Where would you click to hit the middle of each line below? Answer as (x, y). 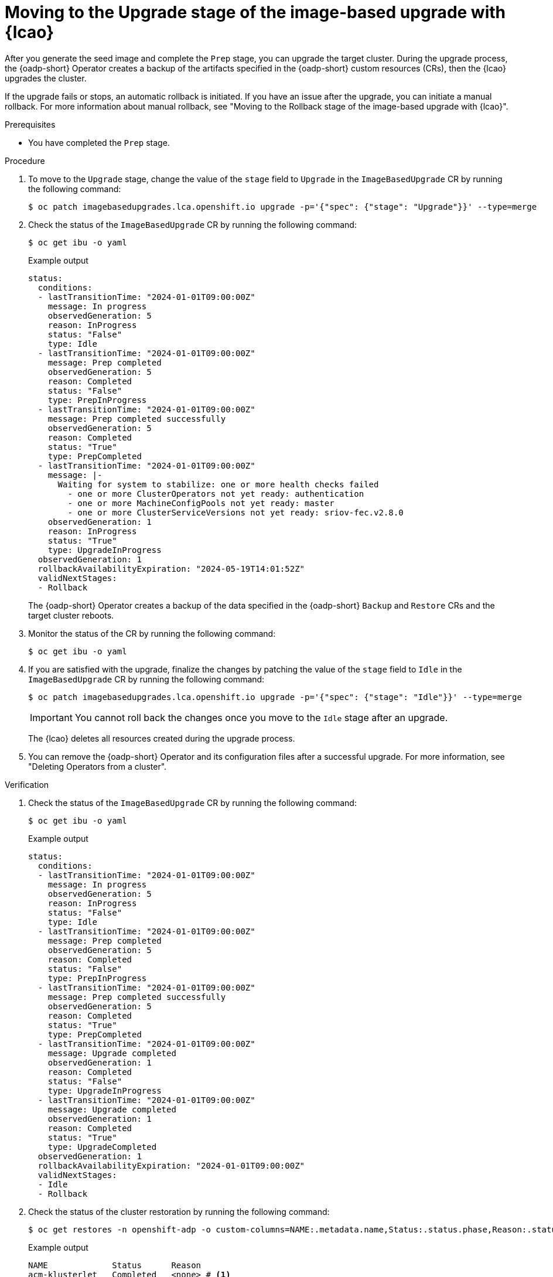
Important (51, 717)
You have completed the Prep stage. (99, 142)
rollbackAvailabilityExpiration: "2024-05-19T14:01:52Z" (171, 568)
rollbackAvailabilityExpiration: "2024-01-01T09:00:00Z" (171, 1165)
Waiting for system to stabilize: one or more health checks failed (218, 484)
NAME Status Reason (115, 1265)
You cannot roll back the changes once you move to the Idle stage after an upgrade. (261, 717)
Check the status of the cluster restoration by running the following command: (179, 1211)
